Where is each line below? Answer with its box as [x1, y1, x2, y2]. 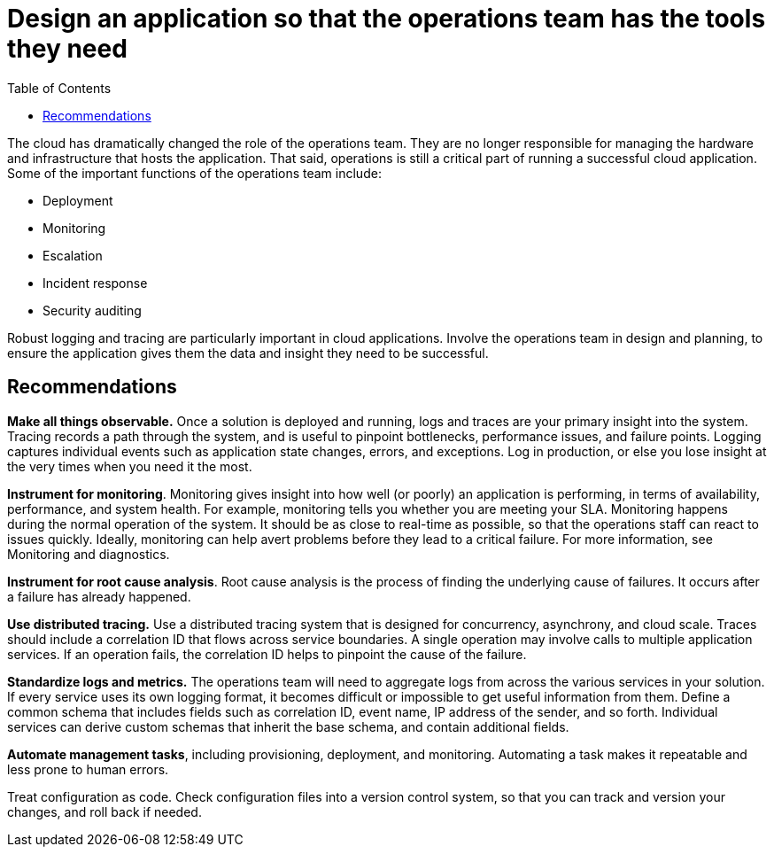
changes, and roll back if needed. [7, 804, 202, 819]
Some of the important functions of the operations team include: [7, 165, 382, 181]
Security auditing [43, 302, 142, 318]
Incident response [43, 275, 148, 291]
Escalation [43, 247, 103, 263]
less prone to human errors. [7, 761, 169, 777]
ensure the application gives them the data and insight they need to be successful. [7, 345, 489, 361]
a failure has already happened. [7, 588, 191, 604]
